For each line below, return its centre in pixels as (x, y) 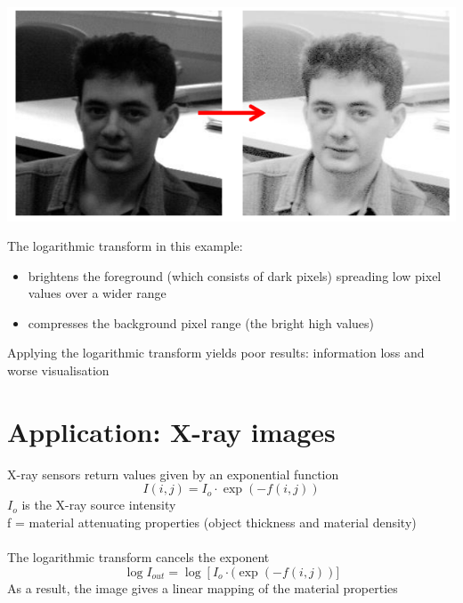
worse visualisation (58, 370)
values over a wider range (97, 293)
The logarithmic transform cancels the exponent (138, 557)
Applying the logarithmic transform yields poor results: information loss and (216, 353)
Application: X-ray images (171, 431)
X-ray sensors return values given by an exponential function (173, 474)
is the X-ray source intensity (99, 505)
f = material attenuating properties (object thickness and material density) (212, 522)
